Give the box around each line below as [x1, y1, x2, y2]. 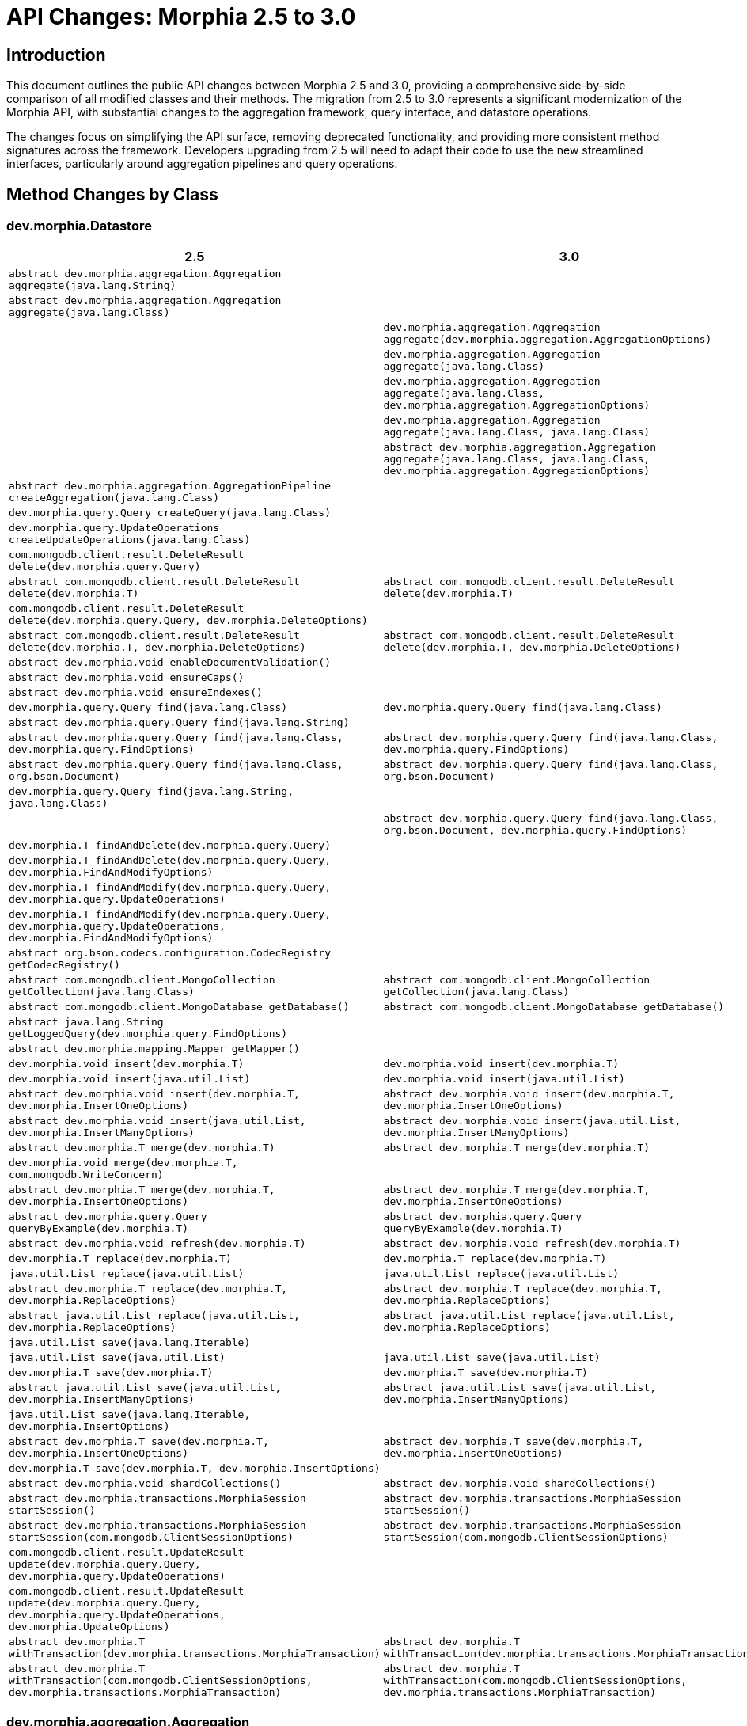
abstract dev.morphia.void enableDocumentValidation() [9, 656, 331, 669]
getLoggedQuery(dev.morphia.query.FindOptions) [9, 1028, 288, 1040]
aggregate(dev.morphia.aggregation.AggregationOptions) [383, 333, 712, 346]
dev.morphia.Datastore [6, 218, 152, 234]
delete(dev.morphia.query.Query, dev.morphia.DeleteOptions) [9, 614, 368, 627]
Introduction [6, 44, 106, 65]
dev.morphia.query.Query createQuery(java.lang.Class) [9, 507, 331, 519]
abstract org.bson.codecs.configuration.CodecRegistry [9, 947, 331, 960]
